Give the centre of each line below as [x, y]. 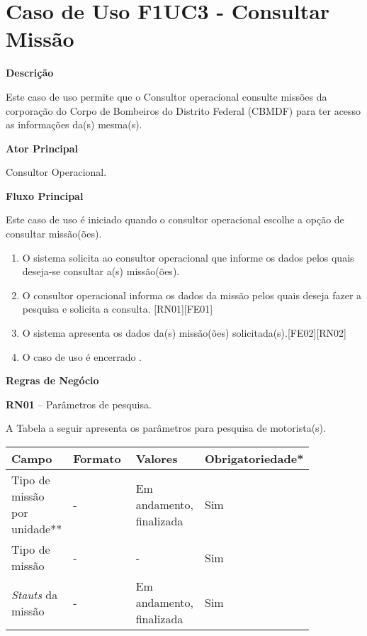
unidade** [37, 529]
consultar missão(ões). [54, 234]
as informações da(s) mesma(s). [74, 124]
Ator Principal [42, 148]
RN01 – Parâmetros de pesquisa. [79, 404]
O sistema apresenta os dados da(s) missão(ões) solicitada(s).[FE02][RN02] [185, 333]
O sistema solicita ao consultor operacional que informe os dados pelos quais [188, 257]
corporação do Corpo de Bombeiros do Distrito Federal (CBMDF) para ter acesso [183, 110]
